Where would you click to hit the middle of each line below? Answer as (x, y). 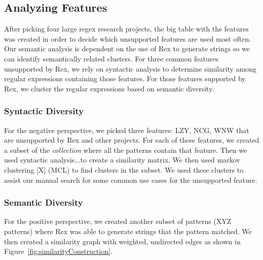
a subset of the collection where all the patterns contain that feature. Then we (126, 150)
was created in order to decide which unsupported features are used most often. (128, 38)
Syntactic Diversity (44, 111)
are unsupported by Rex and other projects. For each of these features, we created (132, 140)
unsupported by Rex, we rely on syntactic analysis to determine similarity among (130, 68)
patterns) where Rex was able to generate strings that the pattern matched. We (128, 231)
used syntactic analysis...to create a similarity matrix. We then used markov (122, 160)
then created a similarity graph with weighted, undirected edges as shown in (122, 241)
